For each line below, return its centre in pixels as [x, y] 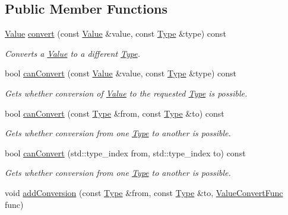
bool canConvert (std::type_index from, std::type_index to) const [125, 153]
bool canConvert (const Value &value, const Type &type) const [121, 73]
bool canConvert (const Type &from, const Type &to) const [115, 113]
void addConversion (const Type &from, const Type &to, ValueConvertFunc [144, 192]
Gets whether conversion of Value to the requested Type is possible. [126, 93]
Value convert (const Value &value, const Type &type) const [115, 33]
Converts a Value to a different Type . [73, 53]
